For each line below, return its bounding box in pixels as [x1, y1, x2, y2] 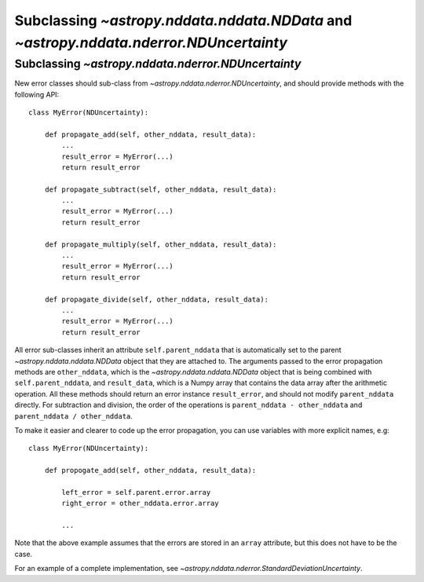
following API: [14, 90, 60, 99]
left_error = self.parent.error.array [61, 488, 211, 496]
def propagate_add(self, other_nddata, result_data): [44, 130, 257, 139]
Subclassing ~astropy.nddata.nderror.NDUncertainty [14, 57, 302, 71]
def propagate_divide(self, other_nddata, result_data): [44, 295, 269, 304]
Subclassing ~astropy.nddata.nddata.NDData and [14, 12, 353, 29]
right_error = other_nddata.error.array [61, 499, 219, 508]
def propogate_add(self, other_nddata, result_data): [44, 466, 257, 475]
